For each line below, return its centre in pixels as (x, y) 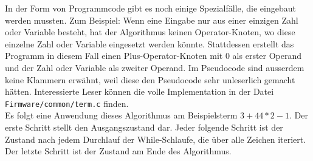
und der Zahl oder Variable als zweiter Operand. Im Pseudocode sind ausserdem (155, 67)
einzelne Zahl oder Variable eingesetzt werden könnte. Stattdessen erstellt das (150, 43)
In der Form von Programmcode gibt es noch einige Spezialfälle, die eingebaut (150, 8)
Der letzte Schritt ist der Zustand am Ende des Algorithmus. (118, 151)
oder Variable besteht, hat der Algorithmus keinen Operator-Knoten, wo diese (150, 32)
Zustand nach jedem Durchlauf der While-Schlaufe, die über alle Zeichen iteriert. (156, 139)
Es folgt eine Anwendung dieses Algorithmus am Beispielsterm (121, 115)
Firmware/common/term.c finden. (67, 103)
